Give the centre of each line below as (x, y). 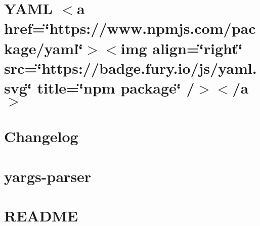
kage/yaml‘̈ (44, 48)
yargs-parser (48, 176)
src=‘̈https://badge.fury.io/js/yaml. (131, 67)
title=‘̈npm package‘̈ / (116, 87)
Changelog (41, 136)
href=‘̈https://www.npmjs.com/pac (130, 28)
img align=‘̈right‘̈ (182, 48)
